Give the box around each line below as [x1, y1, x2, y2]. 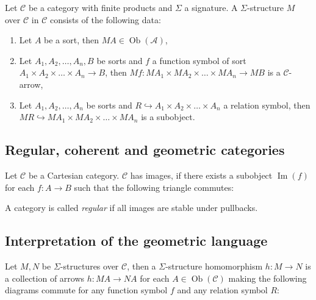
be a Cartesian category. [28, 168, 120, 181]
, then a [127, 259, 156, 272]
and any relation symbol [177, 284, 268, 296]
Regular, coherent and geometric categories [5, 140, 285, 159]
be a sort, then [44, 34, 99, 46]
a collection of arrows [5, 271, 85, 284]
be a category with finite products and [28, 1, 173, 13]
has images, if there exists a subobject [130, 168, 273, 181]
